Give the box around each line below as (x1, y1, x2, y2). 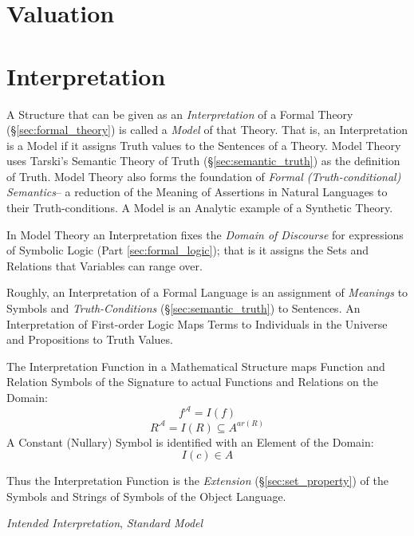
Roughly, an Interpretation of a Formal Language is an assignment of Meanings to (6, 284, 408, 301)
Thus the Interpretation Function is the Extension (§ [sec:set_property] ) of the (6, 472, 388, 489)
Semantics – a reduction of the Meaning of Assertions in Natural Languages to (6, 183, 388, 200)
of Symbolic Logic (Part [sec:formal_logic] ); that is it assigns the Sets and (6, 242, 369, 258)
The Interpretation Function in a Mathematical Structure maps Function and (6, 357, 385, 374)
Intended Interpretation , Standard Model (6, 514, 203, 531)
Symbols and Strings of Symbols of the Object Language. (6, 487, 286, 504)
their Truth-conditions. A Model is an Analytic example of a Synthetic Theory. (6, 199, 393, 216)
